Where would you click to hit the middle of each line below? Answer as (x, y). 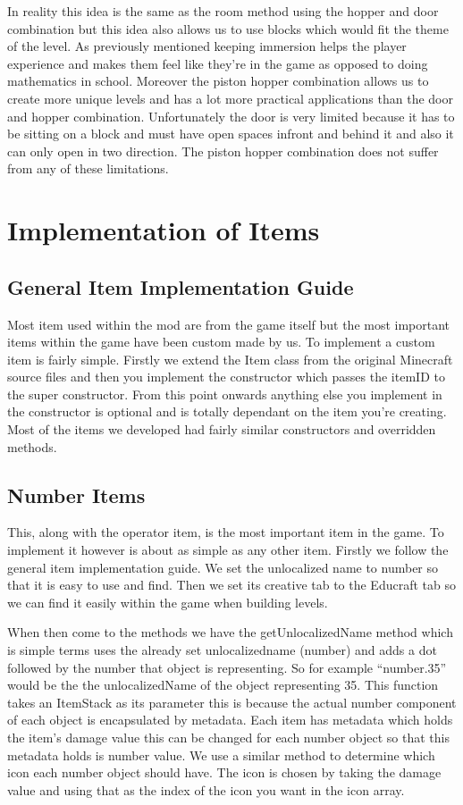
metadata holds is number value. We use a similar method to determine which (221, 755)
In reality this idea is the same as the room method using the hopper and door (223, 11)
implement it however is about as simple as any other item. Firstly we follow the (228, 550)
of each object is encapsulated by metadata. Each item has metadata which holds (230, 720)
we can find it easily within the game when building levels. (168, 602)
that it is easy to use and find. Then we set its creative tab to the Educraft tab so (231, 585)
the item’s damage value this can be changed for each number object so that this (229, 737)
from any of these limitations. (88, 168)
